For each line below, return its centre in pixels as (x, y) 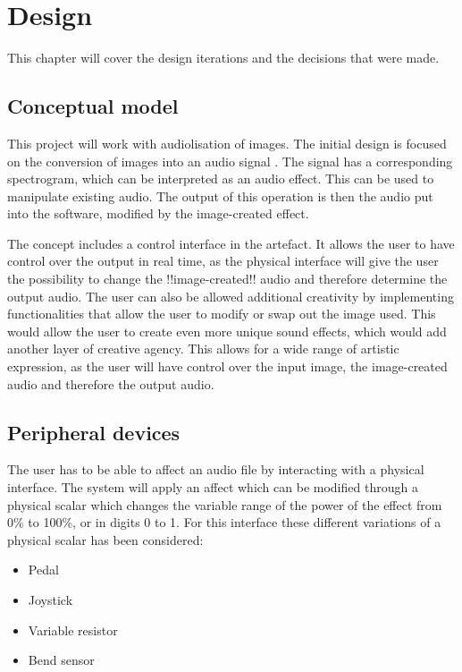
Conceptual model (93, 106)
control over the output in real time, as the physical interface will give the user (223, 261)
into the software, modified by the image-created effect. (158, 213)
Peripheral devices (94, 432)
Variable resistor (73, 629)
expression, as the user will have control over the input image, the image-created (227, 366)
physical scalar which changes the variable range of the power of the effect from (225, 504)
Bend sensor (61, 660)
